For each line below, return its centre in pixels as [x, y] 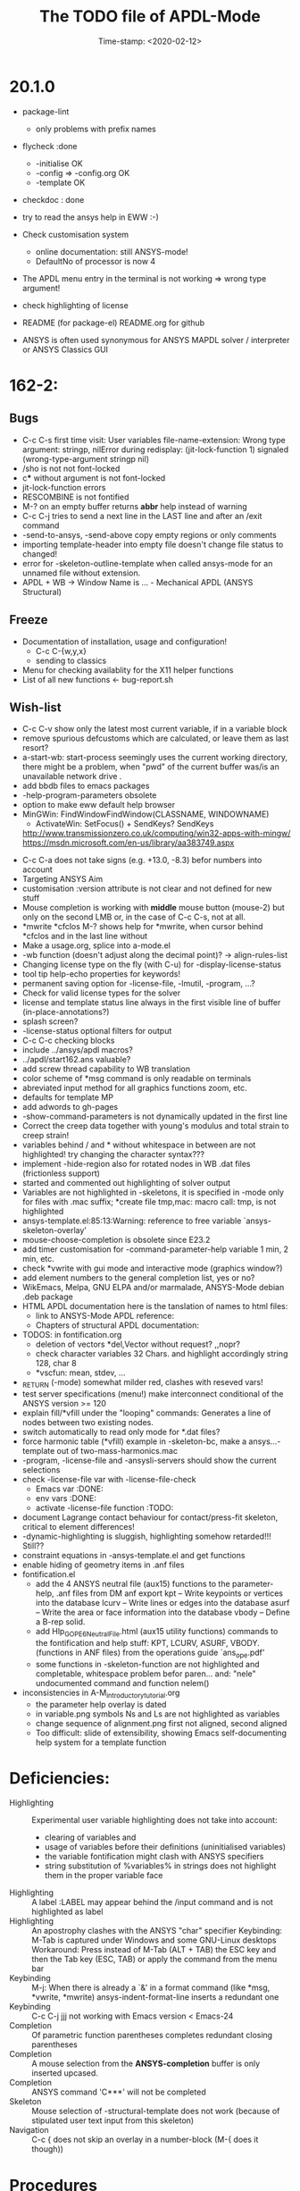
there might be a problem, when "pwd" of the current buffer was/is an [150, 767]
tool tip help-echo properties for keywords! [101, 974]
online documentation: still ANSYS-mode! [112, 251]
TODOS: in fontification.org [72, 1335]
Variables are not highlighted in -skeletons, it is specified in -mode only [153, 1192]
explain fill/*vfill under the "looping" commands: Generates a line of [146, 1413]
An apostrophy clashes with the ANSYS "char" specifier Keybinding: [157, 1931]
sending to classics [71, 660]
